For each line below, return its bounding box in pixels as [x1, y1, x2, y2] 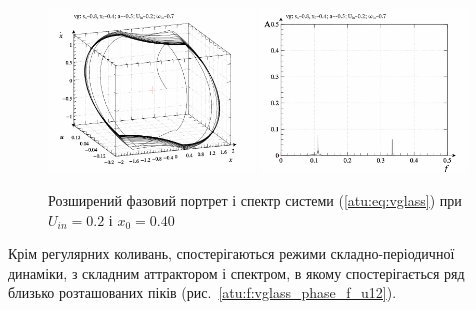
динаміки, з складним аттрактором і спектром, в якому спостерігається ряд [8, 262, 465, 283]
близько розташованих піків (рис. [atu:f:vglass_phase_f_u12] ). [8, 282, 397, 303]
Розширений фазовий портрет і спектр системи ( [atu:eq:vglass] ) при [48, 189, 462, 210]
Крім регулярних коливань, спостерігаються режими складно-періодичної [8, 243, 455, 264]
